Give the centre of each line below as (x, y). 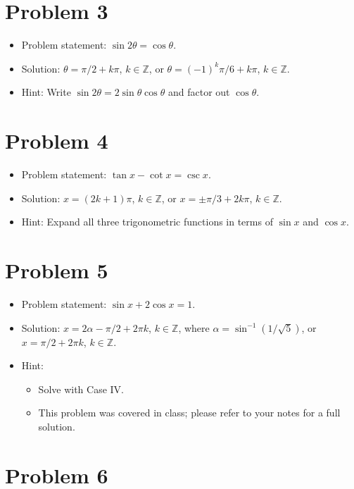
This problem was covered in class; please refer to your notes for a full (189, 413)
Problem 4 (57, 141)
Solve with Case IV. (81, 389)
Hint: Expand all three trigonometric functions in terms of (147, 222)
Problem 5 (57, 270)
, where (194, 327)
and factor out (199, 92)
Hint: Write (46, 92)
